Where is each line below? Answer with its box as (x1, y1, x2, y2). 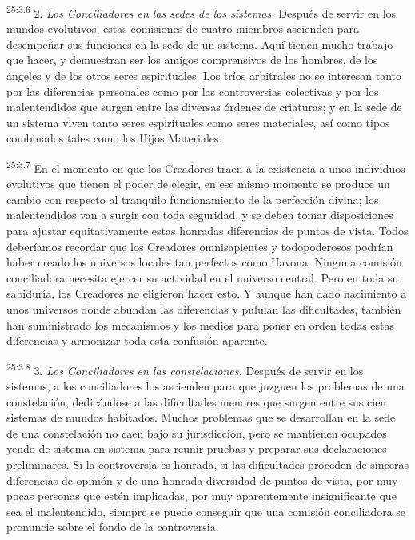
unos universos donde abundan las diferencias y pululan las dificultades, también (6, 301, 401, 317)
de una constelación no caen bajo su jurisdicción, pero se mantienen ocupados (6, 424, 387, 441)
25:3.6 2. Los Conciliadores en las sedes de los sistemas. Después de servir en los (6, 2, 397, 21)
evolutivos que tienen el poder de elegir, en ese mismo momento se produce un (6, 175, 390, 192)
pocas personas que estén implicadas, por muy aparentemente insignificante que (6, 487, 397, 504)
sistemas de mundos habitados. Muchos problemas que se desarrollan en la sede (6, 409, 396, 426)
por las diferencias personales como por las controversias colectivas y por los (6, 82, 379, 99)
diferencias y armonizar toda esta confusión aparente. (6, 332, 268, 349)
